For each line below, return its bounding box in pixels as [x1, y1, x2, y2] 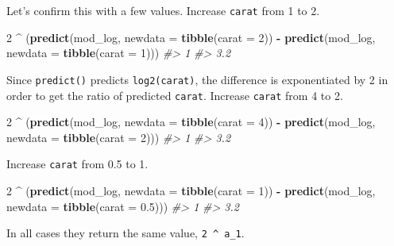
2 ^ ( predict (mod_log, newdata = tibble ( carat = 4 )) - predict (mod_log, [6, 113, 376, 130]
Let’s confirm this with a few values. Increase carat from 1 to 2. [6, 2, 320, 18]
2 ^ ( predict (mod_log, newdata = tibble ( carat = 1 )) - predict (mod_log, [6, 183, 376, 198]
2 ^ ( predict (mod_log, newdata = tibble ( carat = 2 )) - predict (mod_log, [6, 29, 376, 45]
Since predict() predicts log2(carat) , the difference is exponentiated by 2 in [6, 71, 388, 87]
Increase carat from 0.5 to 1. [6, 156, 149, 172]
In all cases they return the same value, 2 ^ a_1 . [6, 225, 245, 241]
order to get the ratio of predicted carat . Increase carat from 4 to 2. [6, 86, 343, 103]
